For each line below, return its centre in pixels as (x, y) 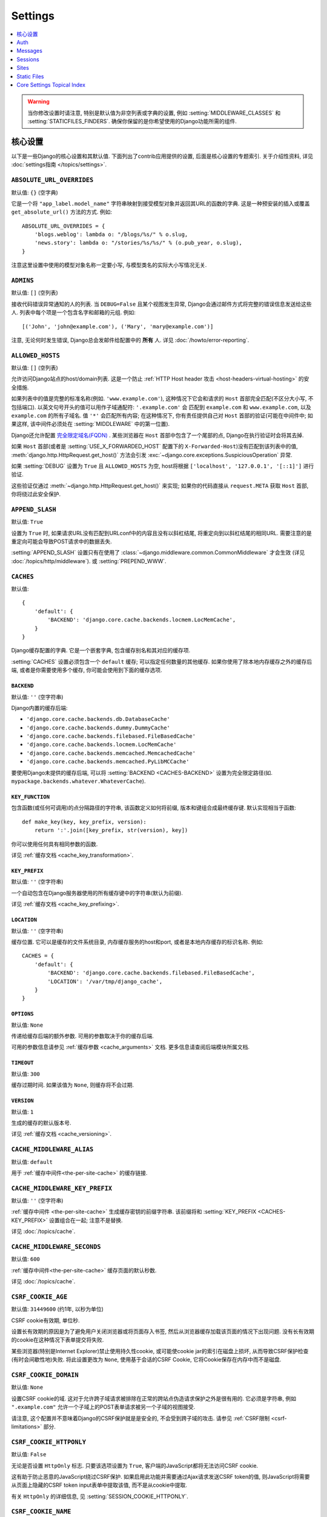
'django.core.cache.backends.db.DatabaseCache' (98, 719)
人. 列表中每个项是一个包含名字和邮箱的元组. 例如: (73, 313)
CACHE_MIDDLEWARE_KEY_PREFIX (61, 1188)
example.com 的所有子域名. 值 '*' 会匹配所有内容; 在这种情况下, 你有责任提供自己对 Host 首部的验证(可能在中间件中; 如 (162, 416)
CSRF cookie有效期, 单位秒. (45, 1320)
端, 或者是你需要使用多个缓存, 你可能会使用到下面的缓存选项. (87, 670)
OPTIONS (23, 1014)
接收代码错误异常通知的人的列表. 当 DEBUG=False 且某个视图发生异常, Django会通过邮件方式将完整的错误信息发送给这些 (161, 304)
